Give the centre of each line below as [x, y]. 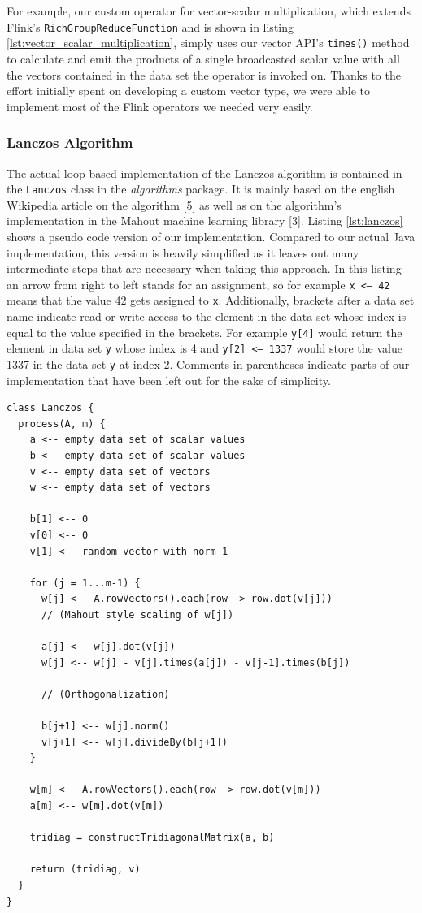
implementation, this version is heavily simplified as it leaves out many [183, 252]
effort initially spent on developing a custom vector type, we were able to [189, 91]
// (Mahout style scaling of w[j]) [137, 614]
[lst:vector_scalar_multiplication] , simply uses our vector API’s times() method [208, 43]
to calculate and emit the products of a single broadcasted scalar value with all [203, 58]
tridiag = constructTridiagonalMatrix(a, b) [152, 838]
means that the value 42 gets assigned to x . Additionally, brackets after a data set [211, 300]
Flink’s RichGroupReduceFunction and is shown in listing [150, 26]
